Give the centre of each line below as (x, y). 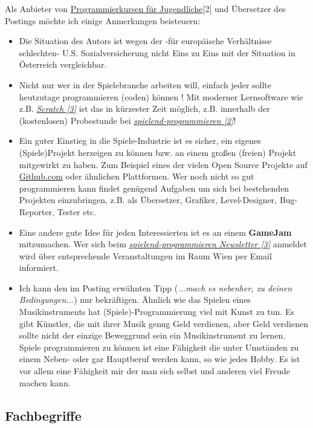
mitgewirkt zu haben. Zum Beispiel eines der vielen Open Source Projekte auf (163, 164)
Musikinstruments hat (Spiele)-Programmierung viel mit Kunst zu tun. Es (156, 312)
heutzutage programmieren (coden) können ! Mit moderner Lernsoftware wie (161, 96)
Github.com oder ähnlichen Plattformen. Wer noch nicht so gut (137, 176)
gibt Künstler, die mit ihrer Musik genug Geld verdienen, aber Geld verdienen (163, 323)
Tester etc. (76, 211)
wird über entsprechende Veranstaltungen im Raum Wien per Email (145, 255)
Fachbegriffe (43, 415)
